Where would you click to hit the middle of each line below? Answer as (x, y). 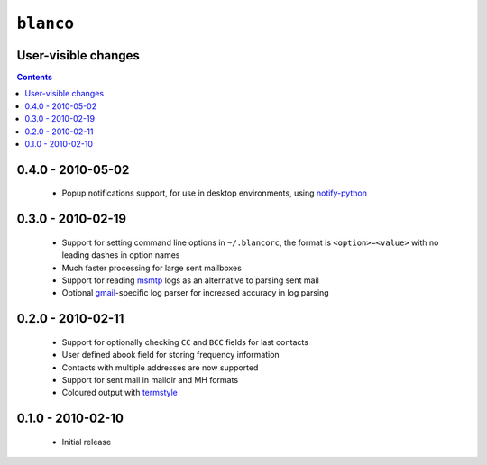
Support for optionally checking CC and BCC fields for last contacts (185, 342)
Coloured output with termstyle (119, 393)
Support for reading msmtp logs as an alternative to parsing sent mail (190, 280)
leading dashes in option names (121, 255)
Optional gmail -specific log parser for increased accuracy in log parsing (195, 293)
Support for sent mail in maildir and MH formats (150, 379)
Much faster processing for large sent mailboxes (152, 268)
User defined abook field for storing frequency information (170, 355)
